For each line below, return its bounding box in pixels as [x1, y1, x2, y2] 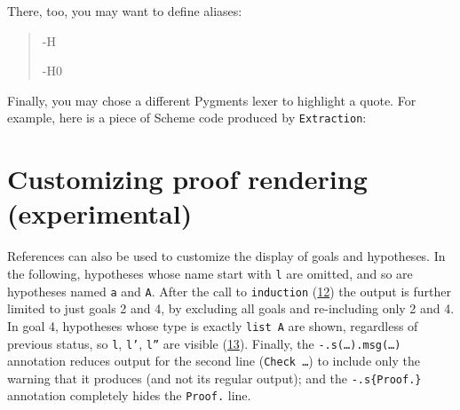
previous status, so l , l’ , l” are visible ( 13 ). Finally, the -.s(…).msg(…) [7, 334, 401, 352]
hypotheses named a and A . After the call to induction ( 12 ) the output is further [7, 281, 451, 300]
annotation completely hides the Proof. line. [7, 386, 251, 405]
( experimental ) [7, 195, 193, 232]
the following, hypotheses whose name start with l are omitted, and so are [7, 264, 413, 282]
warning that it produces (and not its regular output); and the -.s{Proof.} [7, 368, 422, 387]
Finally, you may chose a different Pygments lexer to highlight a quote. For [7, 91, 416, 109]
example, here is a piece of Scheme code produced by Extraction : [7, 108, 367, 127]
